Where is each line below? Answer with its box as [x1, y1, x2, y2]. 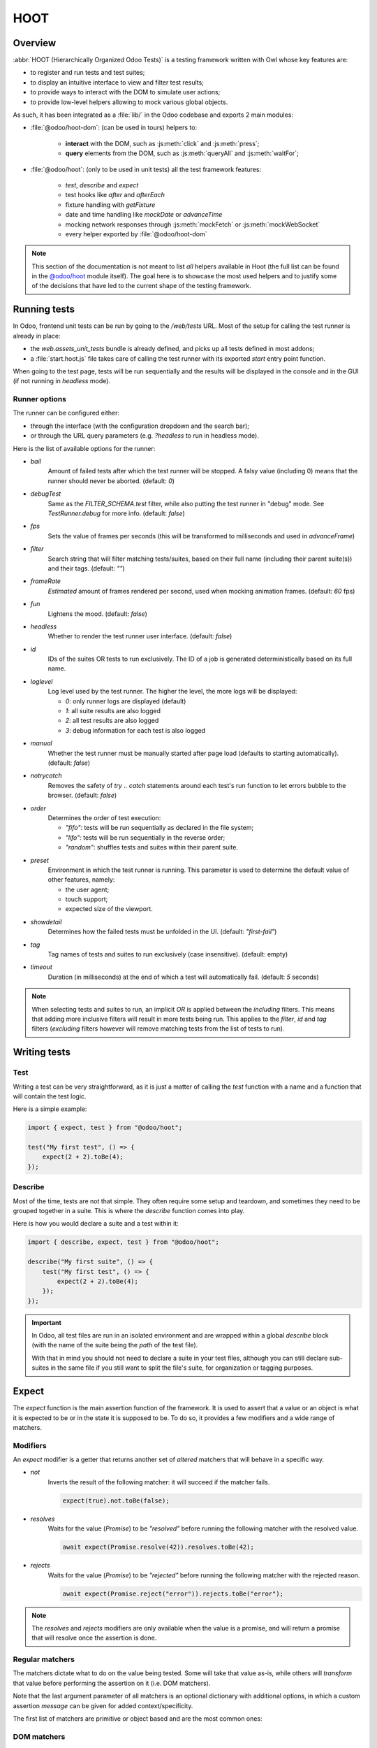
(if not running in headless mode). [13, 377, 111, 385]
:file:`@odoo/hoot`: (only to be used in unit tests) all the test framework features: [30, 165, 262, 173]
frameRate [30, 577, 61, 585]
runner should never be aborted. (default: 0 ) [47, 476, 175, 485]
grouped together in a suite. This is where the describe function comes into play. [13, 1206, 245, 1215]
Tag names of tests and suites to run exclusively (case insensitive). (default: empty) [47, 950, 288, 959]
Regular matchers [13, 1654, 75, 1664]
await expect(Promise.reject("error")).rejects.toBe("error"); [62, 1589, 284, 1598]
